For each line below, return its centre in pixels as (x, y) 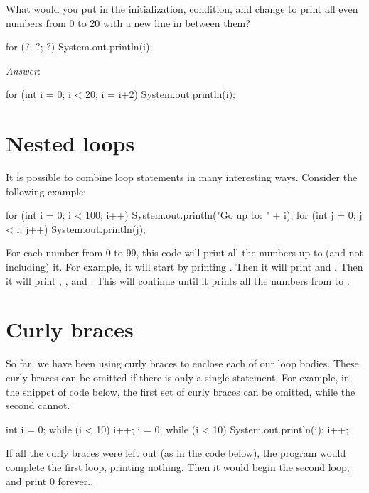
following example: (46, 191)
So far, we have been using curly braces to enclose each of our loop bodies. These (182, 363)
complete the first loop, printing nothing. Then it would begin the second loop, (178, 466)
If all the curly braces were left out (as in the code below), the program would (176, 453)
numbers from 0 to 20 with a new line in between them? (128, 22)
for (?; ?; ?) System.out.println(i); (79, 47)
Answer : (23, 70)
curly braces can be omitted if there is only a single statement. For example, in (178, 377)
